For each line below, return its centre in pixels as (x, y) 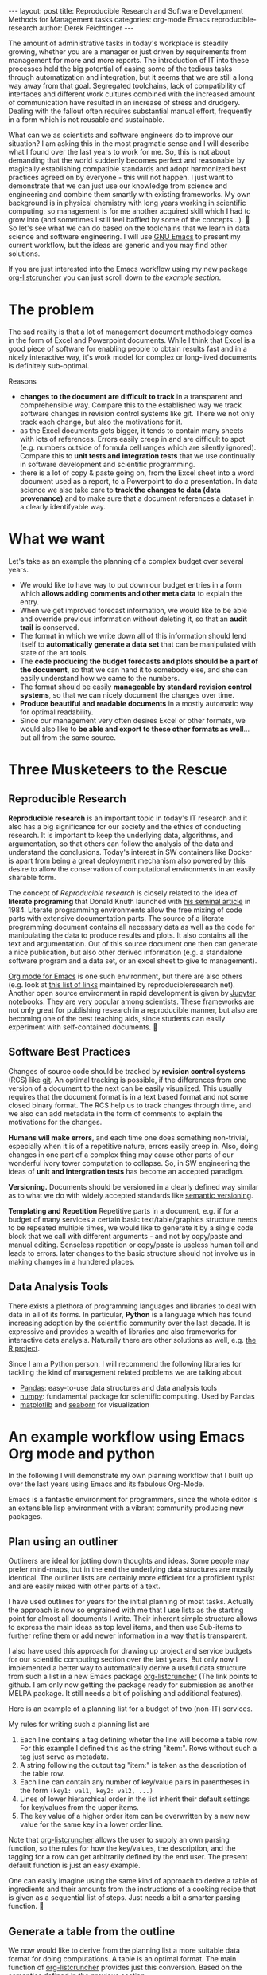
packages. (25, 1517)
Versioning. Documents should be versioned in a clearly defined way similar (133, 1186)
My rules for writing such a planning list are (79, 1725)
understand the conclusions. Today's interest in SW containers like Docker (130, 852)
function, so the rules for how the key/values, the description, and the (122, 1848)
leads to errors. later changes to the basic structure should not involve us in (132, 1253)
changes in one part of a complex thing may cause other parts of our (121, 1155)
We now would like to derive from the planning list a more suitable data (124, 1950)
